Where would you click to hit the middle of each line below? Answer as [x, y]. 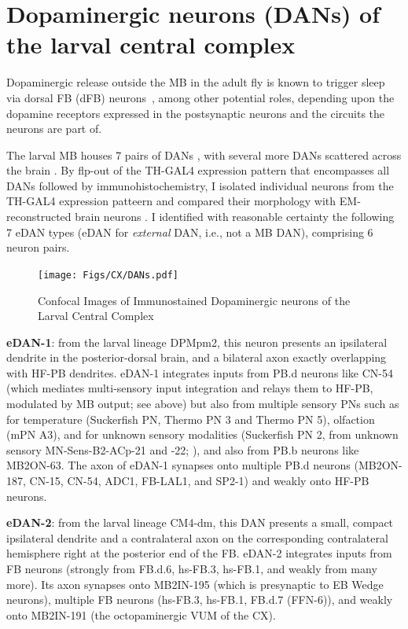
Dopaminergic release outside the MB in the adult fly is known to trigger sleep [196, 82]
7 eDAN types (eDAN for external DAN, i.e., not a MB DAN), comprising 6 [190, 232]
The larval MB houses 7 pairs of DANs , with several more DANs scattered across [204, 154]
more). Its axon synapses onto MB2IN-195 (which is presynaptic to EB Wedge [195, 584]
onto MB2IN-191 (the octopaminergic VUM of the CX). [141, 614]
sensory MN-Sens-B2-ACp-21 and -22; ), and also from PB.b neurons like [183, 449]
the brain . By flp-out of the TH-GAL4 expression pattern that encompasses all [198, 170]
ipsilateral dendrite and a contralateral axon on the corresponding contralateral [197, 537]
